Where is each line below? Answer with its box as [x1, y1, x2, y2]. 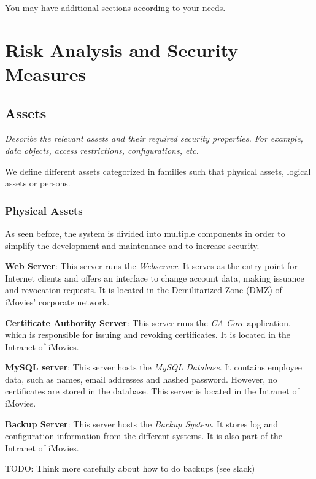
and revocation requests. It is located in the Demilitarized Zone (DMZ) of [5, 283, 282, 296]
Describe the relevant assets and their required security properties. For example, [5, 132, 303, 145]
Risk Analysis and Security [5, 37, 239, 62]
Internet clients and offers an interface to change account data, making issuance [5, 271, 304, 284]
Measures [5, 61, 87, 86]
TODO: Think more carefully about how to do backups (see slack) [5, 462, 255, 475]
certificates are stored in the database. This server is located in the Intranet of [5, 385, 299, 397]
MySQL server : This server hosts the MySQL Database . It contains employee [5, 361, 303, 374]
